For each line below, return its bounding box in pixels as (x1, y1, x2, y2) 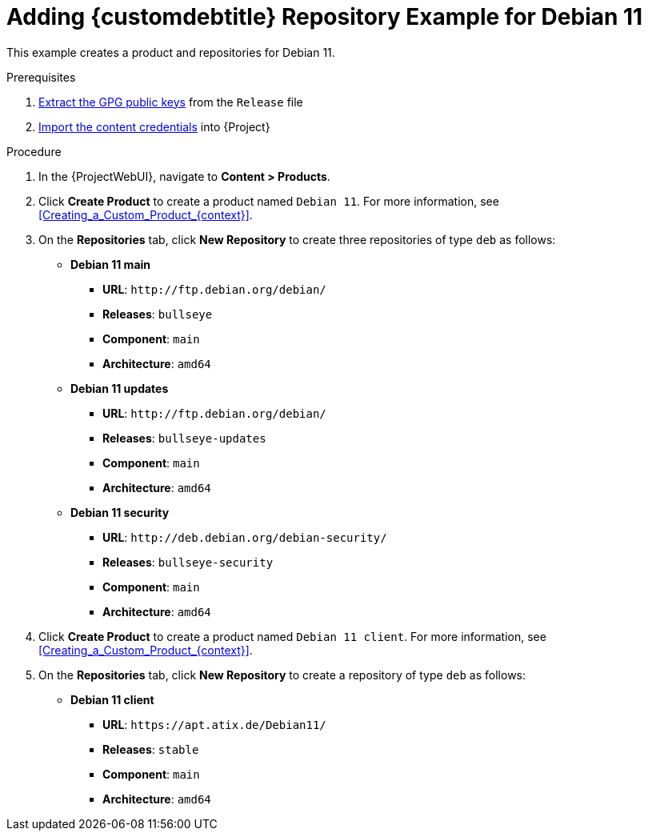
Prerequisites (6, 70, 76, 84)
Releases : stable (102, 742, 199, 756)
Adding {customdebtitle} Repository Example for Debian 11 (6, 3, 643, 30)
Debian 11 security (70, 505, 170, 519)
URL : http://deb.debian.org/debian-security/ (102, 530, 387, 544)
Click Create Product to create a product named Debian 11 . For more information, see (38, 194, 499, 208)
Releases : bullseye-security (102, 555, 274, 569)
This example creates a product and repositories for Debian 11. (6, 45, 335, 59)
